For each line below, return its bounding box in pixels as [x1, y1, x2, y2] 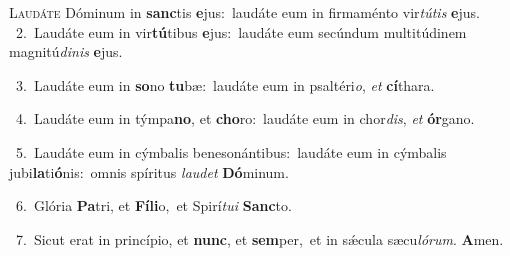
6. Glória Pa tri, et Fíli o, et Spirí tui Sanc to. [15, 195, 292, 216]
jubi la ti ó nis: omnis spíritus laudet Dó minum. [9, 161, 289, 182]
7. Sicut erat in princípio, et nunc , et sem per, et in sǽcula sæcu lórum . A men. [15, 228, 504, 249]
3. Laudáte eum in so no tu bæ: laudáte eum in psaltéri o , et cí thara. [15, 74, 435, 95]
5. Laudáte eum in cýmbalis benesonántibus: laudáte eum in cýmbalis [15, 141, 447, 162]
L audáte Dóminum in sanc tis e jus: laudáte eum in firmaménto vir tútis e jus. [9, 2, 480, 22]
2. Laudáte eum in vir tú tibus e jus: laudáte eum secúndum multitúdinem [15, 21, 467, 42]
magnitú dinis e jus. [9, 41, 123, 62]
